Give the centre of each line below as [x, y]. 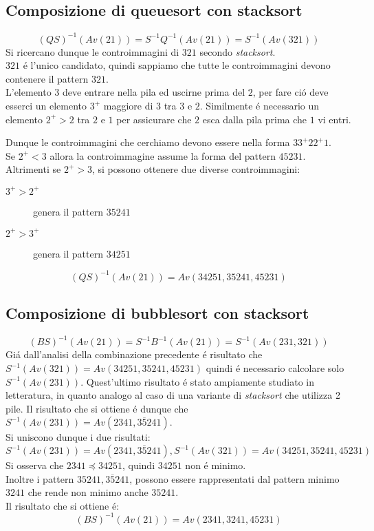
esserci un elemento [46, 106]
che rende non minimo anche [88, 492]
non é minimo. [216, 465]
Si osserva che [35, 465]
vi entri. [334, 119]
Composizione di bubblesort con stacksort [157, 313]
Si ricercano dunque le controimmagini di [92, 51]
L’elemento [29, 92]
